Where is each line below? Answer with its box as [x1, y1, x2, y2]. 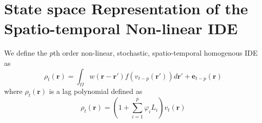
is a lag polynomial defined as [49, 86, 143, 96]
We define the [4, 47, 47, 58]
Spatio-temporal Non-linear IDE [4, 18, 238, 39]
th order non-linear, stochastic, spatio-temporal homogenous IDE [53, 47, 258, 58]
